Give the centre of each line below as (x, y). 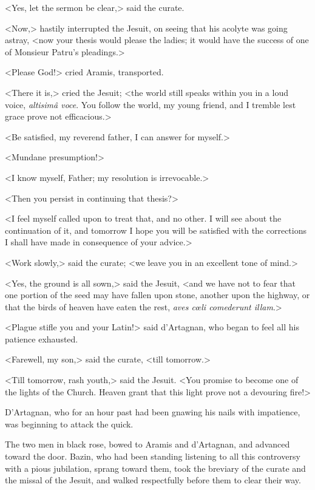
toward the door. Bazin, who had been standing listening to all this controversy (153, 456)
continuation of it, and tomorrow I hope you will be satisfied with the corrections (156, 230)
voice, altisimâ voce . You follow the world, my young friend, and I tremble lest (151, 104)
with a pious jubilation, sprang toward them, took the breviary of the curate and (155, 468)
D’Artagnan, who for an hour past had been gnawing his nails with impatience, (153, 412)
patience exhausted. (42, 339)
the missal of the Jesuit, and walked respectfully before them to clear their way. (153, 480)
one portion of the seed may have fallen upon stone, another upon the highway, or (157, 295)
